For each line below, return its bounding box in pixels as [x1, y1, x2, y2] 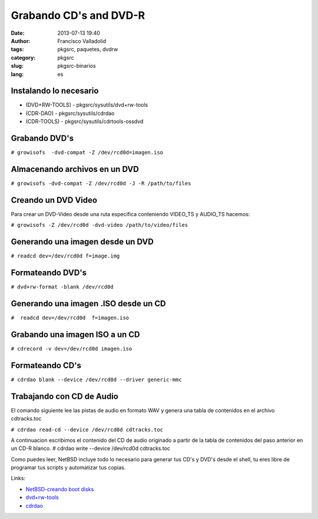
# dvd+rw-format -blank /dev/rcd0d [11, 283, 114, 290]
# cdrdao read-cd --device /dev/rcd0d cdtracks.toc [11, 426, 164, 433]
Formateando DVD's [11, 268, 87, 278]
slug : [11, 62, 24, 70]
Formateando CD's [11, 360, 82, 371]
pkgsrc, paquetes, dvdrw [57, 46, 118, 53]
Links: [11, 475, 26, 482]
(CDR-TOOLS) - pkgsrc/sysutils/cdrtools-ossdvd [25, 118, 144, 125]
